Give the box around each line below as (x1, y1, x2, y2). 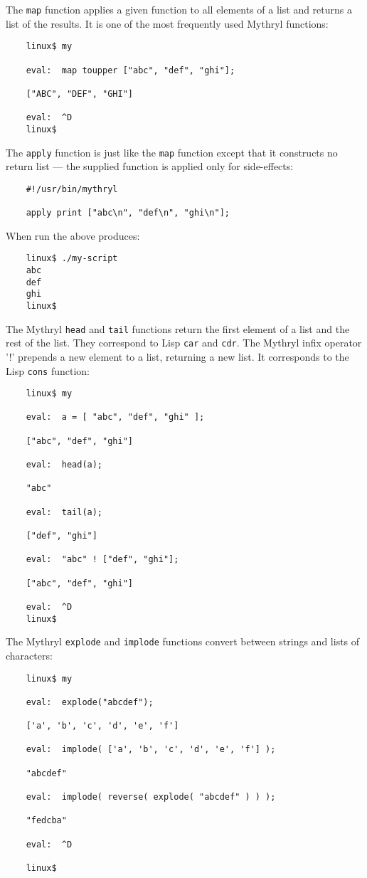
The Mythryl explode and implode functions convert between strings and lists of (6, 634, 360, 649)
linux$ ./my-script (26, 253, 118, 264)
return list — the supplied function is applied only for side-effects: (6, 159, 294, 174)
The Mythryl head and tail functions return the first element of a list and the (6, 321, 350, 336)
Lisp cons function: (6, 363, 90, 378)
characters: (6, 647, 53, 662)
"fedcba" (26, 815, 67, 826)
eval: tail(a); (26, 507, 103, 517)
